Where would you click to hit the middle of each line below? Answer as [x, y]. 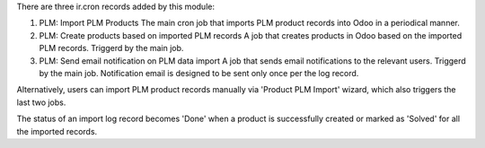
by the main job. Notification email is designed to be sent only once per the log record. [199, 73]
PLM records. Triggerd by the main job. [111, 48]
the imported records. [57, 131]
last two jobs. [41, 102]
